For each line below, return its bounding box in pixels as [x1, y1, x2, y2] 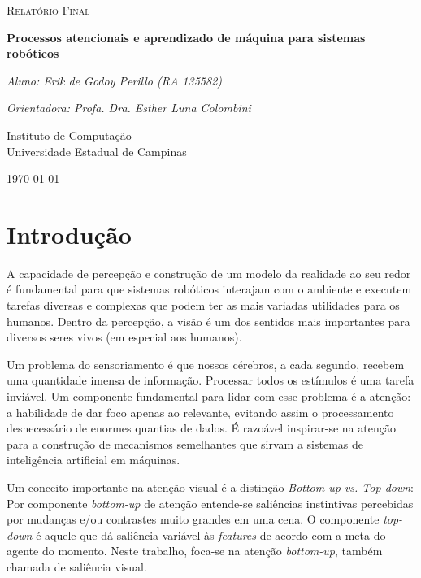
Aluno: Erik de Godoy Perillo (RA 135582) [7, 72, 223, 89]
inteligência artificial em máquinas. [7, 451, 180, 468]
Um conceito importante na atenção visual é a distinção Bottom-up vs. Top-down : [7, 479, 414, 495]
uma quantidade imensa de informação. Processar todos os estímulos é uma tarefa [7, 372, 414, 389]
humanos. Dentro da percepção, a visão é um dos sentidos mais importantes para [7, 312, 410, 329]
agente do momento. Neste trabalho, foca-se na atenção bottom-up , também [7, 542, 383, 559]
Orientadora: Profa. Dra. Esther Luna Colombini [7, 99, 251, 116]
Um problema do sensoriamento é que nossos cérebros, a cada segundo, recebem [7, 355, 405, 372]
